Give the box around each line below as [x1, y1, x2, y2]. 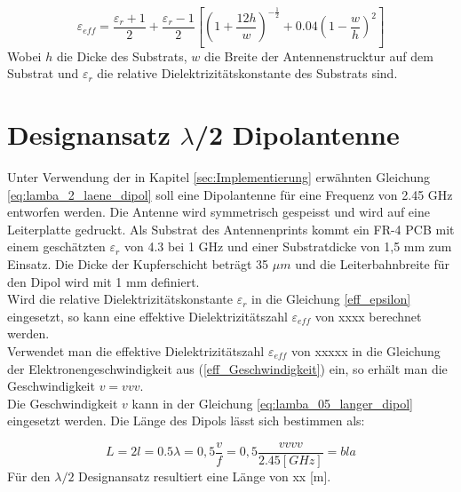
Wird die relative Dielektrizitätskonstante [7, 290, 234, 308]
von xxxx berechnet [314, 306, 422, 325]
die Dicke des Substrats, [56, 46, 187, 65]
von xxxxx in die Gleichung [291, 341, 441, 360]
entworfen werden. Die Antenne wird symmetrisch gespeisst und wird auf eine [7, 202, 430, 221]
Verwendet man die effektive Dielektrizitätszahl [7, 341, 265, 360]
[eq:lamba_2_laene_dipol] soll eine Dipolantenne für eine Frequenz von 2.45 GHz [7, 185, 453, 203]
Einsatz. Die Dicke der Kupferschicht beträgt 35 [7, 255, 269, 273]
